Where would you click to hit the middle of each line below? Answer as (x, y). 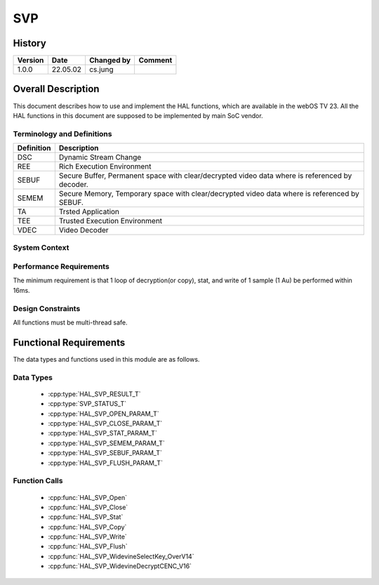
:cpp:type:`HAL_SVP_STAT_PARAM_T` (102, 433)
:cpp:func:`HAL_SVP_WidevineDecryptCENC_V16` (120, 566)
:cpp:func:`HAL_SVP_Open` (88, 497)
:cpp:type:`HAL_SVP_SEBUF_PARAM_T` (105, 453)
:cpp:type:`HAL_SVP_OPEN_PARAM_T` (104, 414)
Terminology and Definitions (62, 133)
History (30, 43)
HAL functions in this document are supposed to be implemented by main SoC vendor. (138, 115)
